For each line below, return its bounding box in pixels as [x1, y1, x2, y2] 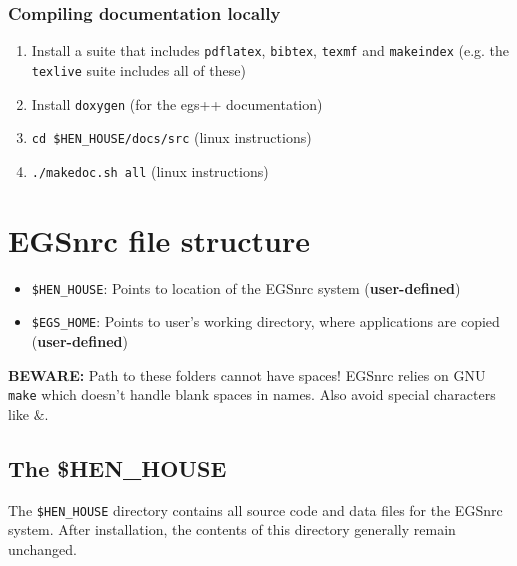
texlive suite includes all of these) [31, 59, 246, 80]
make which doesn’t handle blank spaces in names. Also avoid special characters [8, 384, 496, 405]
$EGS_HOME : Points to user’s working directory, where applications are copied [31, 311, 500, 332]
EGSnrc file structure [8, 219, 311, 260]
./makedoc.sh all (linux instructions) [31, 160, 269, 181]
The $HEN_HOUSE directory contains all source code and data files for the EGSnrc [8, 499, 503, 520]
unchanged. [8, 538, 77, 559]
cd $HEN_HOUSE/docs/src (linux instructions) [31, 127, 312, 148]
